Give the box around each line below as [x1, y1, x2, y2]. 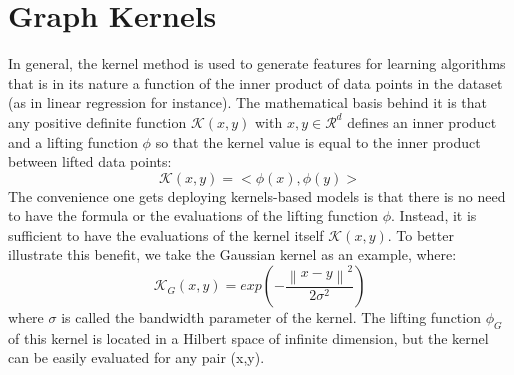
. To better [387, 224, 454, 245]
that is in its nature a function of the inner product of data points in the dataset [8, 72, 503, 93]
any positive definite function [8, 111, 187, 132]
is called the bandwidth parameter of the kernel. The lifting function [61, 307, 481, 328]
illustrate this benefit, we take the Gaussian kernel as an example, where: [8, 244, 457, 265]
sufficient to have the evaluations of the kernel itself [8, 224, 324, 245]
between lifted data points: [8, 151, 172, 172]
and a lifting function [8, 131, 138, 152]
